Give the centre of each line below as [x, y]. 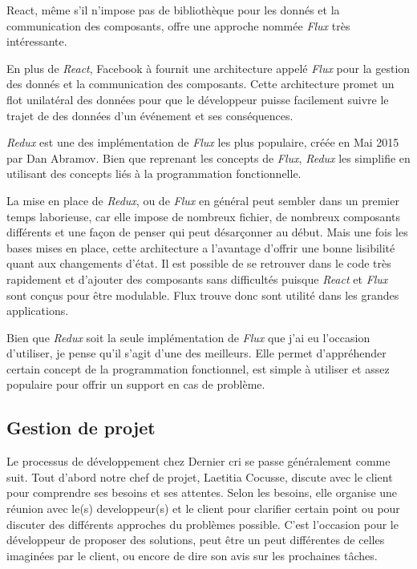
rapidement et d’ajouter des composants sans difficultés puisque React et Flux [197, 278]
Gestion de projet [81, 428]
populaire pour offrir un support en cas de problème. [136, 384]
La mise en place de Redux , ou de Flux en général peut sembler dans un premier [203, 200]
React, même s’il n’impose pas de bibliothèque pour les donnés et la [173, 10]
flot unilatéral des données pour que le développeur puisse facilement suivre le [198, 99]
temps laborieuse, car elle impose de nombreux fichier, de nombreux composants [203, 216]
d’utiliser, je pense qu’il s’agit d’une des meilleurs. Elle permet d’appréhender [196, 353]
